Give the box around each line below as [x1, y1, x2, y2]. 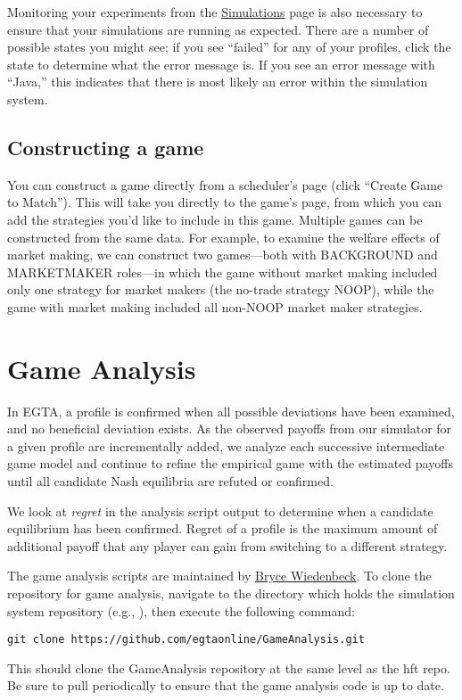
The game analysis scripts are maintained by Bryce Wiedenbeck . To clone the [7, 566, 432, 585]
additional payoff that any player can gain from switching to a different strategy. [7, 536, 448, 555]
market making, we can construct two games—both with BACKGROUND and [7, 245, 438, 264]
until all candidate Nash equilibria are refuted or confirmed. [7, 472, 334, 490]
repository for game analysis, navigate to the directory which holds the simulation [7, 583, 455, 602]
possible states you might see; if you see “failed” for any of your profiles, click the [7, 37, 451, 56]
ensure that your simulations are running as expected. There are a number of [7, 20, 429, 38]
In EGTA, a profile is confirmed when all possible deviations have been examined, [7, 401, 455, 420]
